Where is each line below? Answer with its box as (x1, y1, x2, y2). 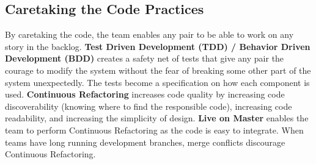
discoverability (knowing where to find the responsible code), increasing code (5, 99, 292, 112)
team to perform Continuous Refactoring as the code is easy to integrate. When (5, 123, 304, 136)
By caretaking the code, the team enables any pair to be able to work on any (5, 28, 294, 41)
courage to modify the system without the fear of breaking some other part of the (5, 63, 311, 76)
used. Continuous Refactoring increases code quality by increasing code (5, 88, 285, 101)
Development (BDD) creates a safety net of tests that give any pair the (5, 52, 284, 65)
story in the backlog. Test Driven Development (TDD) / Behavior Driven (5, 40, 310, 52)
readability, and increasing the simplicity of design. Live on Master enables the (5, 112, 309, 124)
